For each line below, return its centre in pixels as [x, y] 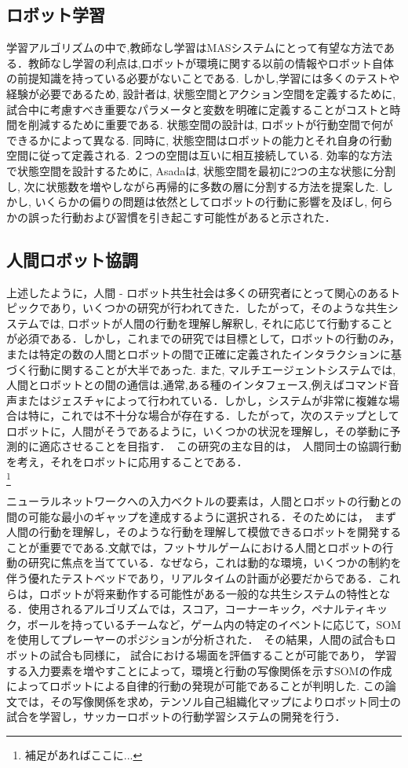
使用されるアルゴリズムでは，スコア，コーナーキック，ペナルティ [197, 609]
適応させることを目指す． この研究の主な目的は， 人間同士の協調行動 [220, 446]
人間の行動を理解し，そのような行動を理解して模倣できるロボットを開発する [204, 532]
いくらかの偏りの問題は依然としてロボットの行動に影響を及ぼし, [201, 202]
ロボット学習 [56, 15]
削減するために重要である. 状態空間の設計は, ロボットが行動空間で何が [210, 125]
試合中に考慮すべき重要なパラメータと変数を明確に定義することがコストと [198, 109]
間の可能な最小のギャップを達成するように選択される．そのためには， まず [201, 516]
